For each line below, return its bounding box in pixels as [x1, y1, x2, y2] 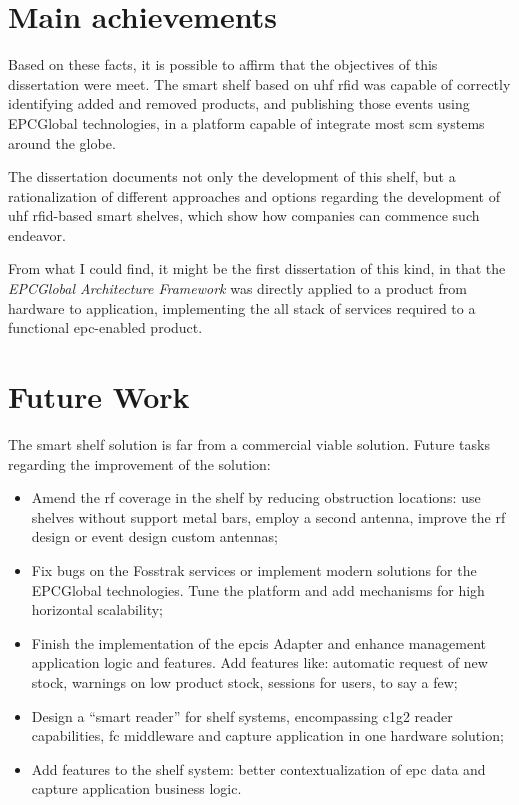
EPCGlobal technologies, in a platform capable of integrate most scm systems [8, 112, 485, 133]
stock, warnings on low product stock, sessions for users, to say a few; [31, 671, 458, 692]
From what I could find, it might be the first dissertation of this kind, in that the [8, 258, 506, 279]
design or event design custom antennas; [31, 526, 278, 547]
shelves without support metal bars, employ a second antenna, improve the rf [31, 506, 506, 527]
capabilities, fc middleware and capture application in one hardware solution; [31, 725, 504, 746]
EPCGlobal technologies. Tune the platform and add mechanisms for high [31, 579, 485, 600]
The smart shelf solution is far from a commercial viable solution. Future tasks [8, 433, 490, 454]
